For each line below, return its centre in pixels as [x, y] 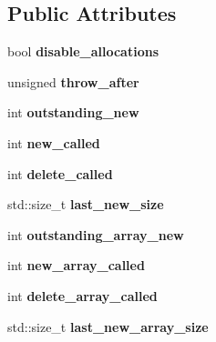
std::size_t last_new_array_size [108, 326]
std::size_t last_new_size [86, 204]
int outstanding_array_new [96, 234]
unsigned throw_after [73, 81]
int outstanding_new [73, 112]
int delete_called [60, 173]
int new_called [54, 142]
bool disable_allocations [83, 51]
